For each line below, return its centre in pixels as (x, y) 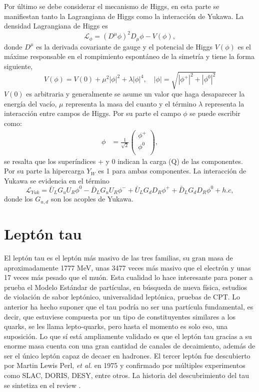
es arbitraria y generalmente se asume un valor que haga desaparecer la (135, 94)
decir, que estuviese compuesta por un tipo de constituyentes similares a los (120, 316)
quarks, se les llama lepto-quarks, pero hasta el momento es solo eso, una (116, 326)
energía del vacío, (30, 103)
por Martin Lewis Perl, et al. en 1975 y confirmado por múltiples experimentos (125, 365)
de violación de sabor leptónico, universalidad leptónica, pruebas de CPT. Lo (122, 297)
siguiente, (18, 66)
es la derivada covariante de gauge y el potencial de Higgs (124, 46)
